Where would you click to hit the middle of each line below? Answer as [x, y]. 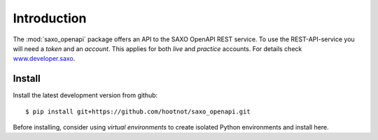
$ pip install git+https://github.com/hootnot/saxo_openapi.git [138, 111]
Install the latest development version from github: [85, 95]
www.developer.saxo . [44, 59]
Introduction [50, 18]
